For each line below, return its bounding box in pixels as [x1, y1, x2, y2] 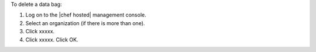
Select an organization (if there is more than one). [25, 19, 146, 26]
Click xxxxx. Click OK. [25, 36, 78, 43]
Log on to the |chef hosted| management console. [25, 12, 146, 19]
